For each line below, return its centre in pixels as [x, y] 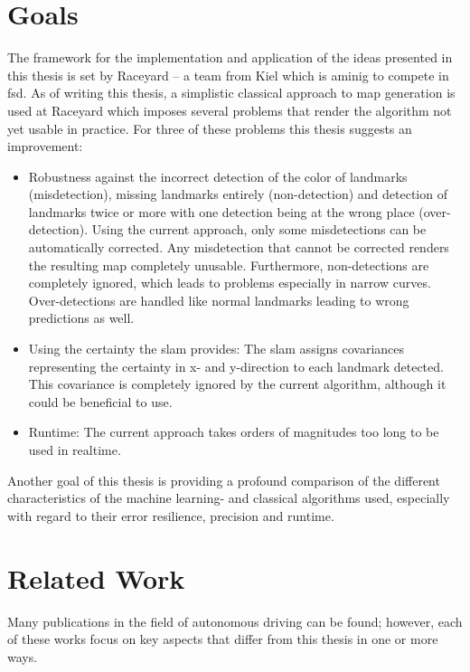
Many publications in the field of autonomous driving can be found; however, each [235, 621]
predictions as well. [81, 318]
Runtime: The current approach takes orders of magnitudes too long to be [234, 432]
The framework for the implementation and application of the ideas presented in [230, 57]
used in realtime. [75, 450]
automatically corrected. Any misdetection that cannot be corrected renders [239, 247]
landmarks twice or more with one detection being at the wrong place [221, 211]
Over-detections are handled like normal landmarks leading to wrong [219, 300]
